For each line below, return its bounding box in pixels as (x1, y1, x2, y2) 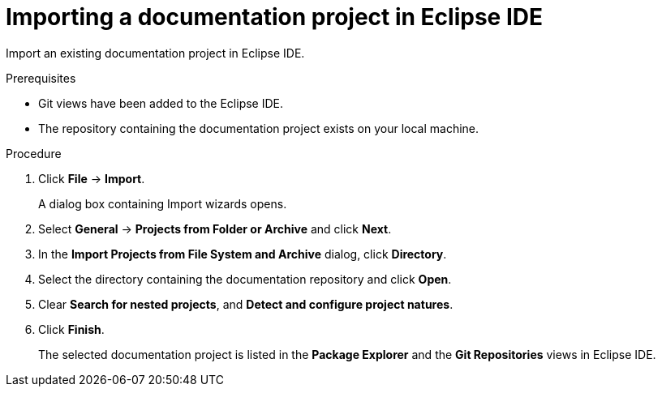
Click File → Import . (38, 171, 145, 186)
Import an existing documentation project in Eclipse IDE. (6, 45, 305, 60)
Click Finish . (38, 322, 105, 336)
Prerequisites (6, 70, 76, 85)
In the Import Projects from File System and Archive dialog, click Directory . (38, 246, 447, 261)
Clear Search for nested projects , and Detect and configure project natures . (38, 297, 454, 311)
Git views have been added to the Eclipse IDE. (38, 96, 284, 110)
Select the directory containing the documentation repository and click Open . (38, 271, 452, 286)
